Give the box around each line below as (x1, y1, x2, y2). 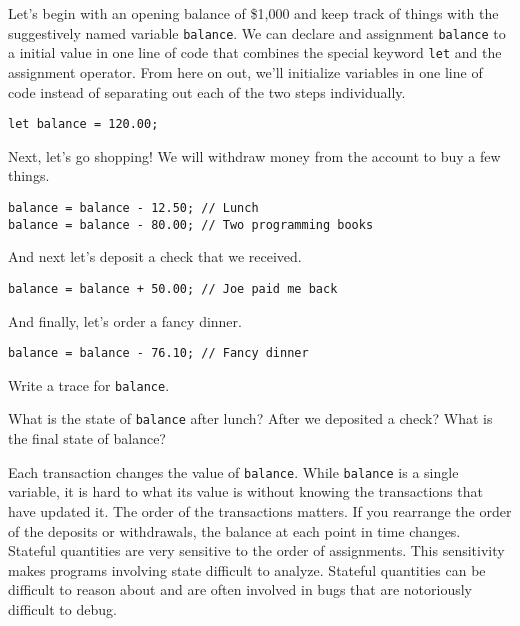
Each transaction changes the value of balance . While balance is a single (8, 461, 459, 482)
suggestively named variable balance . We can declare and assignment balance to (8, 22, 506, 43)
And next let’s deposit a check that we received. (8, 246, 302, 267)
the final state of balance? (8, 428, 166, 449)
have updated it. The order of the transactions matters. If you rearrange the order (8, 500, 512, 521)
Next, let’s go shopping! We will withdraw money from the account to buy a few (8, 145, 501, 166)
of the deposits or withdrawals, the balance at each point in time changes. (8, 520, 461, 541)
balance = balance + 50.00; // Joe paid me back (8, 281, 338, 296)
